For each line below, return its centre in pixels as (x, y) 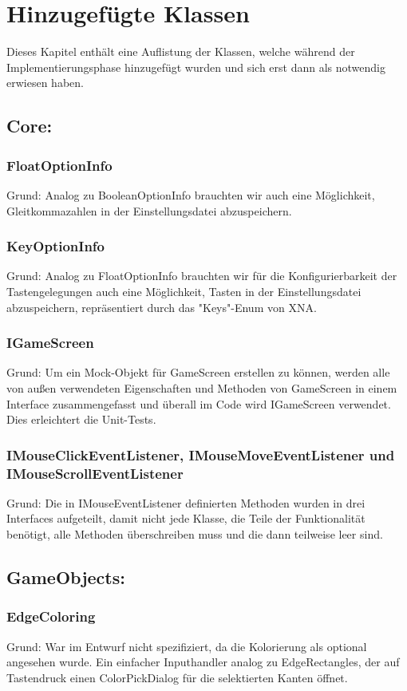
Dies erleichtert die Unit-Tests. (81, 419)
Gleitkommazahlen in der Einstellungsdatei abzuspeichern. (149, 210)
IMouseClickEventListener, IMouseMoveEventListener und (201, 454)
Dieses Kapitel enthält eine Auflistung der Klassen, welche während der (181, 51)
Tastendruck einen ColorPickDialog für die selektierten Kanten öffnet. (177, 677)
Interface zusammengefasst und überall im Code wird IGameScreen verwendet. (199, 403)
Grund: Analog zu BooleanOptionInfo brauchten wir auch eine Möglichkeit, (191, 194)
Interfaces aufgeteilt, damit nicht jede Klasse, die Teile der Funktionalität (186, 518)
